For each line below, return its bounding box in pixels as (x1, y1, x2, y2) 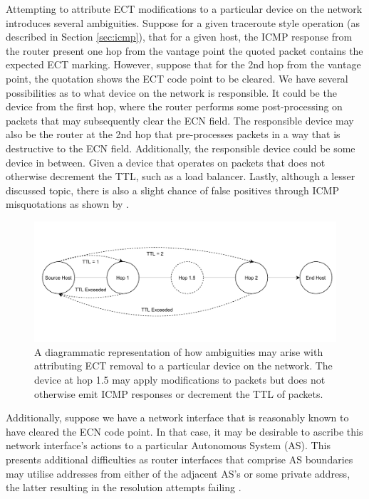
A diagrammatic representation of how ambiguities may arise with (34, 344, 323, 359)
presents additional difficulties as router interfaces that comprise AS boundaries (6, 452, 353, 466)
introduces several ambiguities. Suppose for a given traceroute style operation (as (6, 15, 360, 30)
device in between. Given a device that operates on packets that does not (6, 154, 326, 169)
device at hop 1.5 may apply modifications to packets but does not (34, 372, 326, 387)
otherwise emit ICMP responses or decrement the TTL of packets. (34, 386, 323, 401)
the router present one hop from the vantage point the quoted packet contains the (6, 43, 363, 58)
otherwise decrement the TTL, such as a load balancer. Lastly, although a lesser (6, 169, 355, 184)
